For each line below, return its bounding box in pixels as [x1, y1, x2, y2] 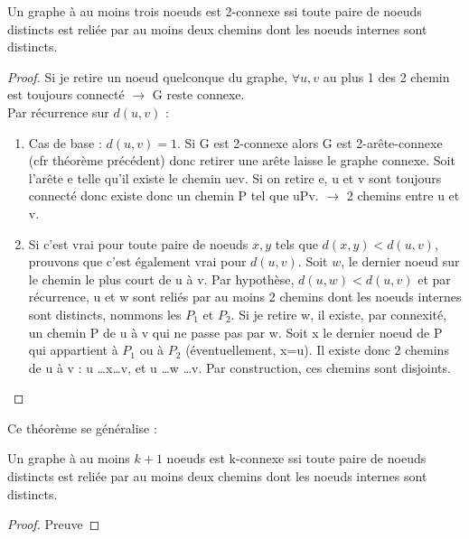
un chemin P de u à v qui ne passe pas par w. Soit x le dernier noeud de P [28, 322, 443, 341]
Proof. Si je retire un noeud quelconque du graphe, [7, 67, 288, 86]
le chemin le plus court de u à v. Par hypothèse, [28, 269, 295, 288]
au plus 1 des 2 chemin [323, 67, 450, 86]
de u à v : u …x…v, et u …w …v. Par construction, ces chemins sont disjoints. [28, 358, 451, 376]
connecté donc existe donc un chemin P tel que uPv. [28, 186, 319, 205]
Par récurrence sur [7, 102, 109, 121]
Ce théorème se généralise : [7, 418, 157, 437]
